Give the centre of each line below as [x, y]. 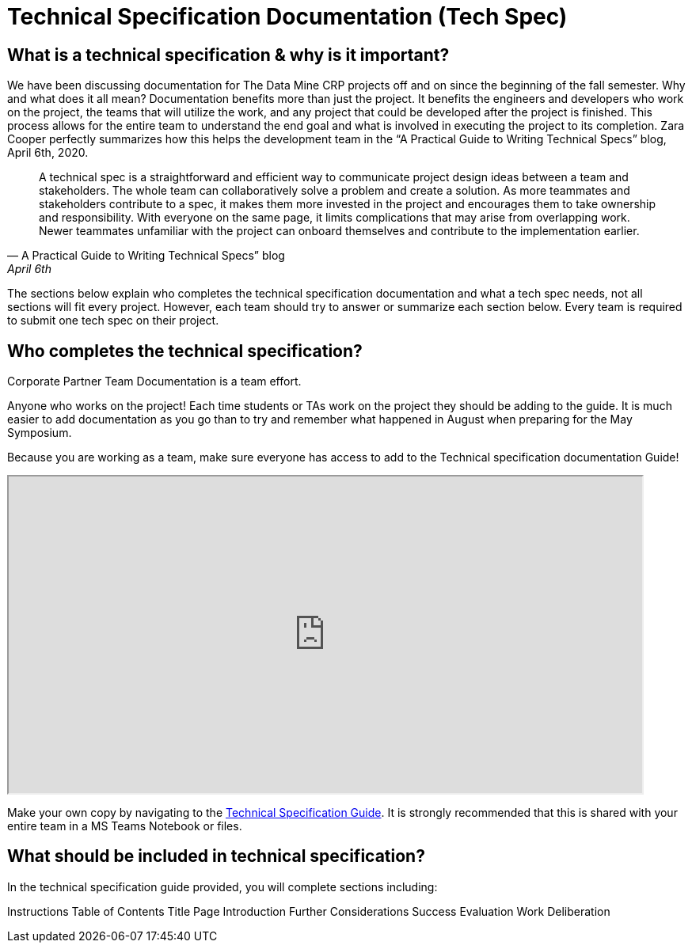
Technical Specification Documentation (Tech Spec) [287, 17]
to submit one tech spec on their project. [113, 321]
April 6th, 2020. [48, 153]
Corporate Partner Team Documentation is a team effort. [154, 381]
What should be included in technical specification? [216, 856]
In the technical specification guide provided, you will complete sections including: [222, 886]
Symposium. [40, 433]
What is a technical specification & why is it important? [228, 55]
